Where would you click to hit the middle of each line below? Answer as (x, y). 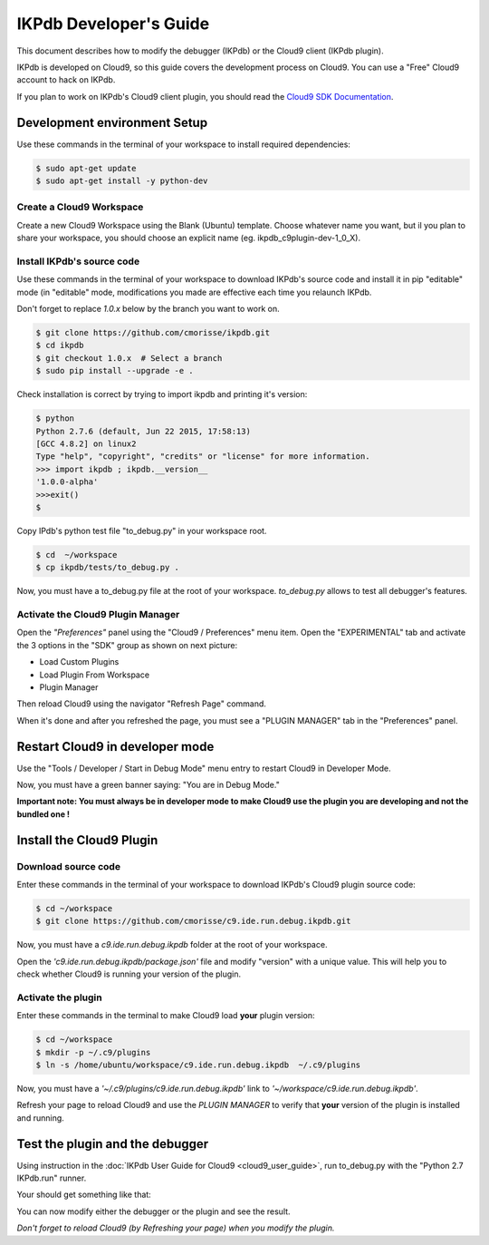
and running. (41, 1118)
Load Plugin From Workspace (94, 675)
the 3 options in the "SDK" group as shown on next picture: (127, 645)
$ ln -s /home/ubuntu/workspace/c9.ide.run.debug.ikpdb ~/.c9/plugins (198, 1065)
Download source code (69, 866)
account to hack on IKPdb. (66, 80)
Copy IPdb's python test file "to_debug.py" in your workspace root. (142, 530)
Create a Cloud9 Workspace (80, 207)
